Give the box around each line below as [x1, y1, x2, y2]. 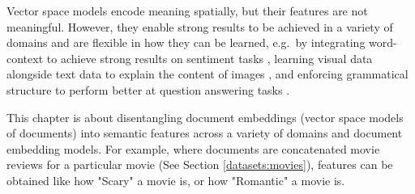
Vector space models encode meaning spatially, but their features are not [6, 2, 368, 19]
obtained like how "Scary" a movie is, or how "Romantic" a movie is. [6, 171, 345, 188]
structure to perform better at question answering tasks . [6, 81, 290, 98]
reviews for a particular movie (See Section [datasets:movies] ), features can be [6, 156, 393, 173]
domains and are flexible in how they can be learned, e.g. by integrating [6, 34, 366, 51]
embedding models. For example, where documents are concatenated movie [6, 140, 380, 157]
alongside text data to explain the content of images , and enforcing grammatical [6, 65, 409, 82]
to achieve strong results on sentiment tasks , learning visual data [46, 49, 373, 66]
